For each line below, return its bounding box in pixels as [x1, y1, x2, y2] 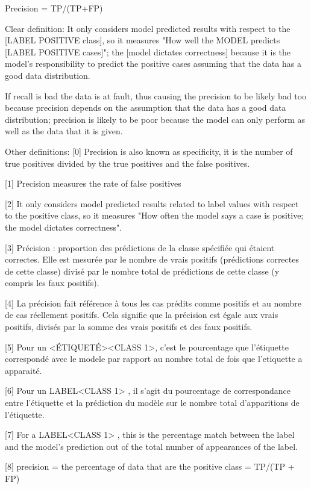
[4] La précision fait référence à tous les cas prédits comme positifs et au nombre [5, 296, 302, 309]
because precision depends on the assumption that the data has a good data [5, 101, 286, 114]
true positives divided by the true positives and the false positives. [5, 157, 250, 169]
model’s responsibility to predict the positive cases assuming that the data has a [5, 57, 301, 70]
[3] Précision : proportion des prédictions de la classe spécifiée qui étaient [5, 241, 275, 254]
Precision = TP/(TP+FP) [5, 2, 103, 14]
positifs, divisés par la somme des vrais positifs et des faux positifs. [5, 320, 253, 333]
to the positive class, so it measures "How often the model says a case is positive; [5, 209, 304, 222]
